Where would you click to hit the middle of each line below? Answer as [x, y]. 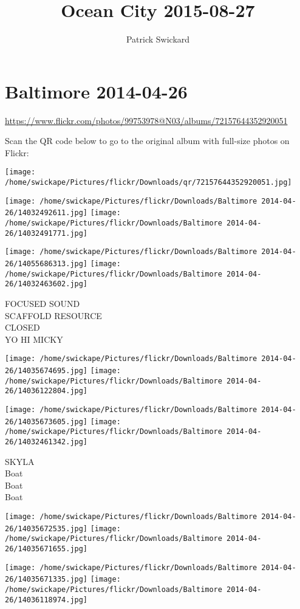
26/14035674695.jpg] [46, 371]
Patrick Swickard [158, 39]
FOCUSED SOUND [43, 303]
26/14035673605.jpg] [46, 421]
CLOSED [22, 327]
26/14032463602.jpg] [46, 284]
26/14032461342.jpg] [46, 442]
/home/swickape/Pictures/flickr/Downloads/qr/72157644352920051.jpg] [148, 183]
